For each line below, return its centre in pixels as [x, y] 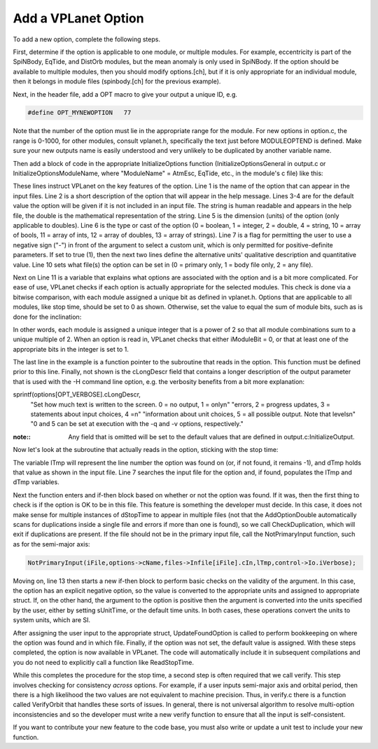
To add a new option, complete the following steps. [87, 39]
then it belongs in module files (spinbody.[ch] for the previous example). [117, 81]
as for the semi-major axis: [51, 544]
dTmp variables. [36, 482]
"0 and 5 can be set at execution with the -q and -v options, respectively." [137, 424]
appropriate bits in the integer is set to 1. [71, 349]
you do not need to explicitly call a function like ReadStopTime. [104, 662]
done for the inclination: [47, 317]
